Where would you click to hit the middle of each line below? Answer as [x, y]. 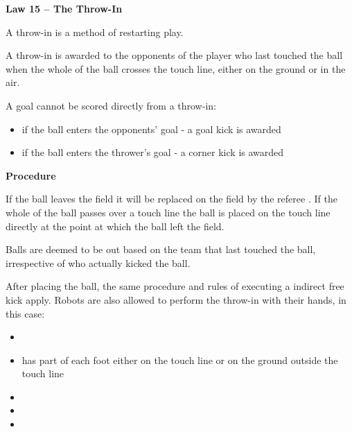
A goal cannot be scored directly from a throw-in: [111, 105]
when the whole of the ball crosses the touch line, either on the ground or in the [176, 68]
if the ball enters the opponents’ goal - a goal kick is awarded [151, 129]
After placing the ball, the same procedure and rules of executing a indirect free [175, 286]
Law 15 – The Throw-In [64, 8]
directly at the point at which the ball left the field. [115, 226]
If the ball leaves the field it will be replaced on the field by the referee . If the [171, 199]
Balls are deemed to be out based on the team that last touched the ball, [161, 249]
